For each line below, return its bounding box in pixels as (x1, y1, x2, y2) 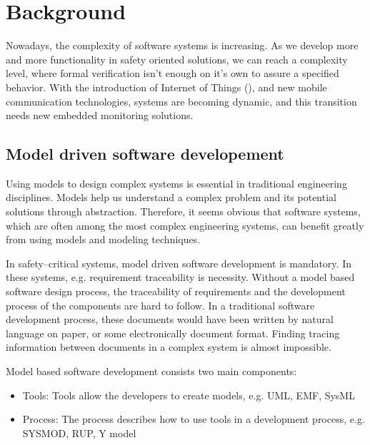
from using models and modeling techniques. (6, 232, 201, 247)
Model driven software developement (6, 143, 284, 165)
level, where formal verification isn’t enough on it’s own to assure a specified (6, 66, 339, 81)
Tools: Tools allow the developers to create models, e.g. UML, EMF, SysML (22, 387, 355, 402)
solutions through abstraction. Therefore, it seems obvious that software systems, (6, 204, 361, 219)
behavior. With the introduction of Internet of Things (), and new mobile (6, 79, 327, 94)
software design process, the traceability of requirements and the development (6, 284, 346, 299)
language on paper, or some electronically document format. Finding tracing (6, 325, 340, 340)
